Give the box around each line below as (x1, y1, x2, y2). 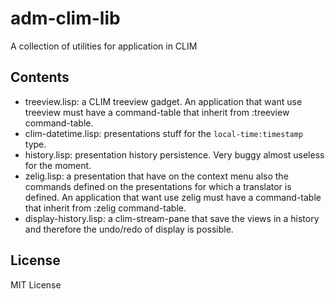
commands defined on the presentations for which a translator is (24, 180, 292, 192)
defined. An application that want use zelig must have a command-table (24, 191, 322, 203)
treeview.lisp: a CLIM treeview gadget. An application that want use (24, 95, 303, 107)
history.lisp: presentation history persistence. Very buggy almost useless (24, 148, 325, 161)
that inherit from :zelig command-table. (24, 202, 187, 214)
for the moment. (24, 159, 92, 171)
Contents (10, 69, 70, 86)
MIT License (10, 278, 62, 291)
